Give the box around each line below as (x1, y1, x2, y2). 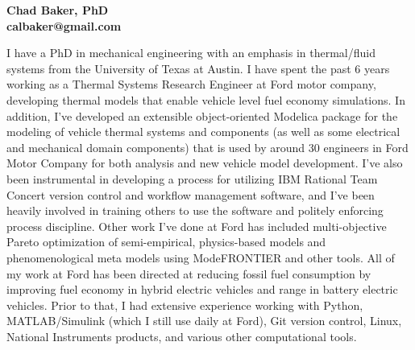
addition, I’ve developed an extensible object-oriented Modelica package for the (6, 107, 398, 124)
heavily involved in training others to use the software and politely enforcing (6, 202, 384, 219)
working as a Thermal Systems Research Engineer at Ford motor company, (6, 76, 376, 93)
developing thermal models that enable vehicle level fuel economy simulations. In (6, 91, 405, 108)
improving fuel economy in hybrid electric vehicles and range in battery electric (6, 281, 398, 298)
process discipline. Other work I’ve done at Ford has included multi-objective (6, 217, 387, 234)
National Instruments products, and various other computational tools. (6, 327, 357, 344)
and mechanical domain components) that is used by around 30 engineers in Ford (6, 138, 409, 155)
